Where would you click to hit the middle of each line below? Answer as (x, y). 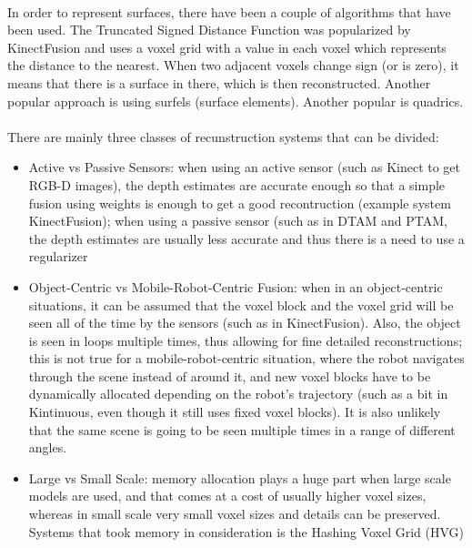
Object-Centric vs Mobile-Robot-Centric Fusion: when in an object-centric (236, 286)
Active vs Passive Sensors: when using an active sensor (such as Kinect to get (245, 167)
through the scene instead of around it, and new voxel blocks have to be (230, 375)
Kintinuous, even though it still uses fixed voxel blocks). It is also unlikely (235, 412)
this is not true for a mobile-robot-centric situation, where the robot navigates (246, 358)
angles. (48, 447)
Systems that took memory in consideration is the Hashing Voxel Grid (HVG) (246, 531)
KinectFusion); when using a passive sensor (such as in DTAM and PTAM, (238, 221)
